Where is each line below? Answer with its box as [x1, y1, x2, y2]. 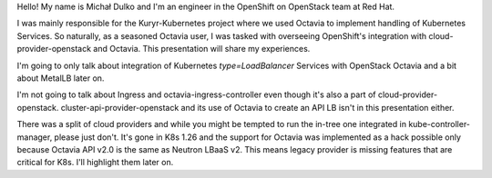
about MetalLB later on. [16, 73, 105, 84]
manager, [16, 132, 53, 143]
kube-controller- [408, 119, 471, 130]
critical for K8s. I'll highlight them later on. [16, 157, 174, 168]
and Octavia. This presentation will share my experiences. [92, 44, 311, 54]
